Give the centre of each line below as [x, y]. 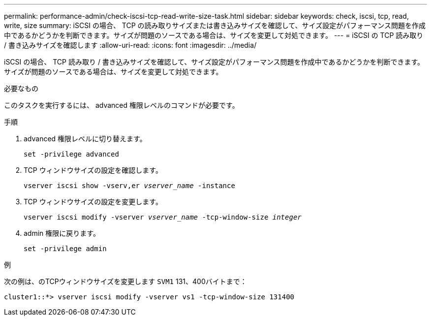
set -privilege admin [65, 249]
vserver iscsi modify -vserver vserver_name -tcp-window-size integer [163, 217]
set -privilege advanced [71, 154]
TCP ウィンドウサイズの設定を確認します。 [93, 170]
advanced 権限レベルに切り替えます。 [85, 139]
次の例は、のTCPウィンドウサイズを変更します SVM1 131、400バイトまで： [125, 281]
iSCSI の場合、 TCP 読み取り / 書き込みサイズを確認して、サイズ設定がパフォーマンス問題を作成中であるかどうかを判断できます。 [214, 62]
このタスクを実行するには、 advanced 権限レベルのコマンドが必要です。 [122, 105]
